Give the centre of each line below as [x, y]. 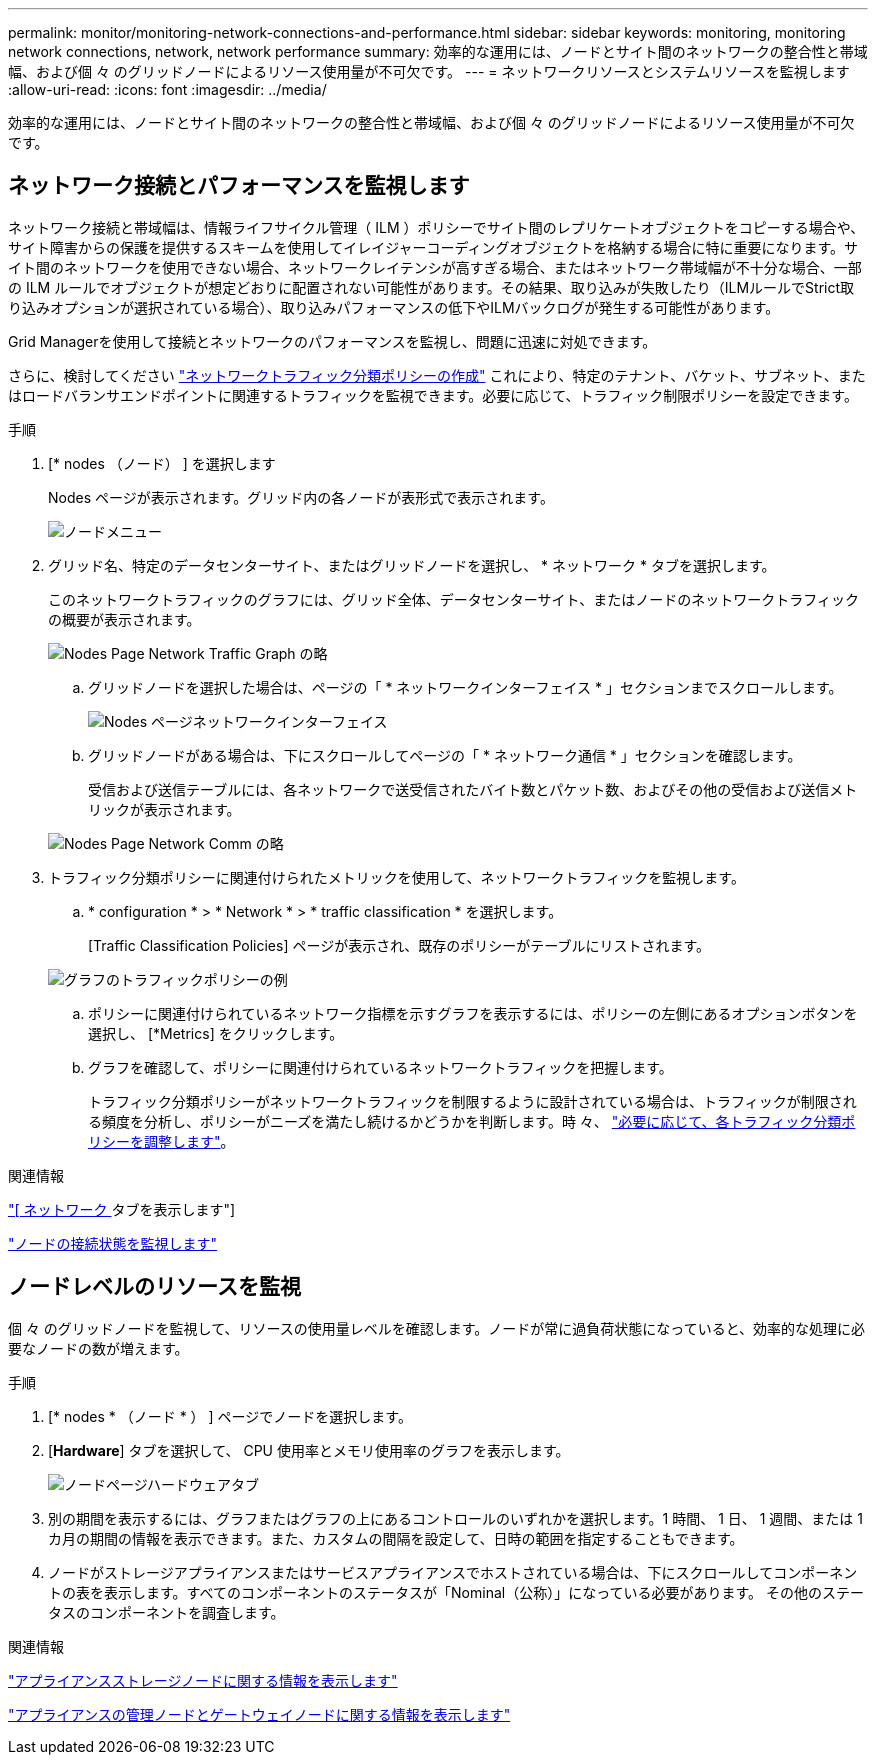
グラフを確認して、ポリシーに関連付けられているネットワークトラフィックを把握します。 [380, 1067]
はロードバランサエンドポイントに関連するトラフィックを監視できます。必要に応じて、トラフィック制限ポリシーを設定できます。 [433, 395]
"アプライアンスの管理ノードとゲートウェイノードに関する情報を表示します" [259, 1714]
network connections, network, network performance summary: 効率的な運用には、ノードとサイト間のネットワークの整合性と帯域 [438, 51]
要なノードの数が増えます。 [98, 1348]
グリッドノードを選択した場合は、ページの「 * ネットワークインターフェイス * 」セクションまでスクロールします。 [465, 687]
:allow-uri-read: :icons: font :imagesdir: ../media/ [167, 89]
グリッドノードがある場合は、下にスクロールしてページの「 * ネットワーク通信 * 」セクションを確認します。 [445, 755]
